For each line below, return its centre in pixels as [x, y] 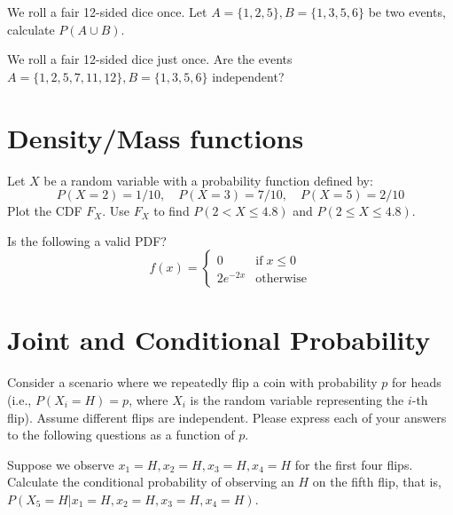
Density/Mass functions [156, 137]
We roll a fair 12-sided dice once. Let [107, 12]
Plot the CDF [45, 211]
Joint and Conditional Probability [219, 340]
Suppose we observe [61, 464]
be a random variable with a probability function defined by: [208, 180]
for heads [417, 382]
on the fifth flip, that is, [377, 482]
